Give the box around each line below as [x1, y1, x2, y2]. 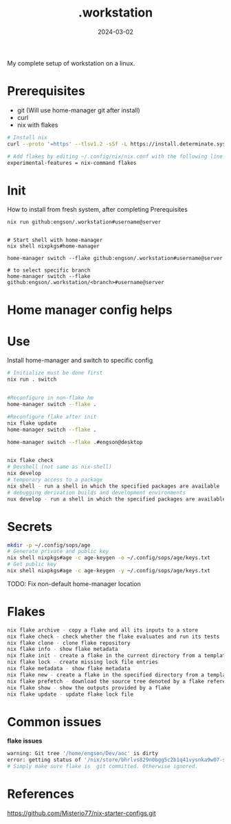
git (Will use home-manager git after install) [16, 105, 141, 114]
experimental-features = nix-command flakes [7, 159, 137, 166]
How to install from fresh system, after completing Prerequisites [7, 205, 188, 214]
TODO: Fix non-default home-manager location [7, 579, 141, 587]
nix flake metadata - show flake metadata [7, 665, 131, 672]
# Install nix [7, 134, 48, 141]
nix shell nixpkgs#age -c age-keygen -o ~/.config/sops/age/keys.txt [7, 554, 211, 561]
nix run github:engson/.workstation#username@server [7, 219, 162, 225]
